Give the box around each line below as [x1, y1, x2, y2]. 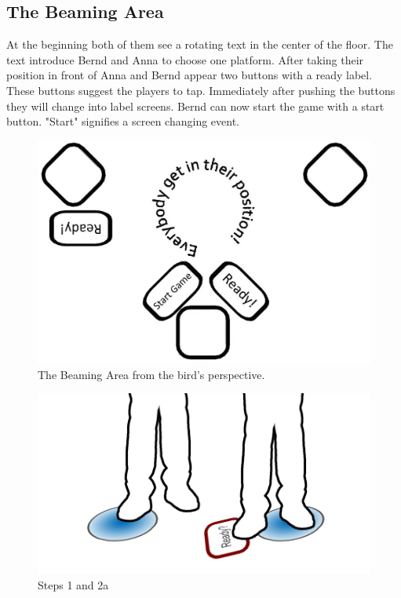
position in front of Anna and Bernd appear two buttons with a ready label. [6, 67, 373, 83]
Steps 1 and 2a [38, 576, 109, 593]
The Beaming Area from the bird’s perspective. [38, 366, 265, 382]
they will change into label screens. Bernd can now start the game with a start [6, 97, 385, 114]
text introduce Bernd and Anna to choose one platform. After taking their [6, 51, 364, 67]
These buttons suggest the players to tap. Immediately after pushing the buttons [6, 82, 396, 98]
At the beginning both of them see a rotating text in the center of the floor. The [6, 36, 393, 53]
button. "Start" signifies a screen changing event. [6, 113, 240, 129]
